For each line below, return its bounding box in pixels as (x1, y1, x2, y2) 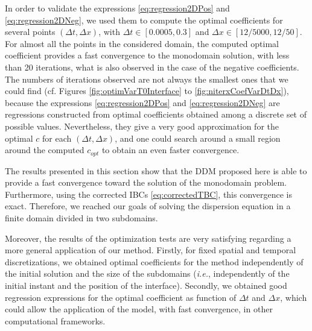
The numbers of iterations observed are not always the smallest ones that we (5, 72, 288, 85)
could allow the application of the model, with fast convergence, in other (5, 303, 273, 315)
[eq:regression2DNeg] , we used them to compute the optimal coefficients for (5, 13, 283, 26)
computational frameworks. (5, 314, 106, 327)
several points (5, 25, 56, 38)
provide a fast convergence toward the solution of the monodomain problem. (5, 176, 287, 189)
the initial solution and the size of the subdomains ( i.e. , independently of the (5, 267, 290, 280)
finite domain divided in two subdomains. (5, 211, 158, 224)
